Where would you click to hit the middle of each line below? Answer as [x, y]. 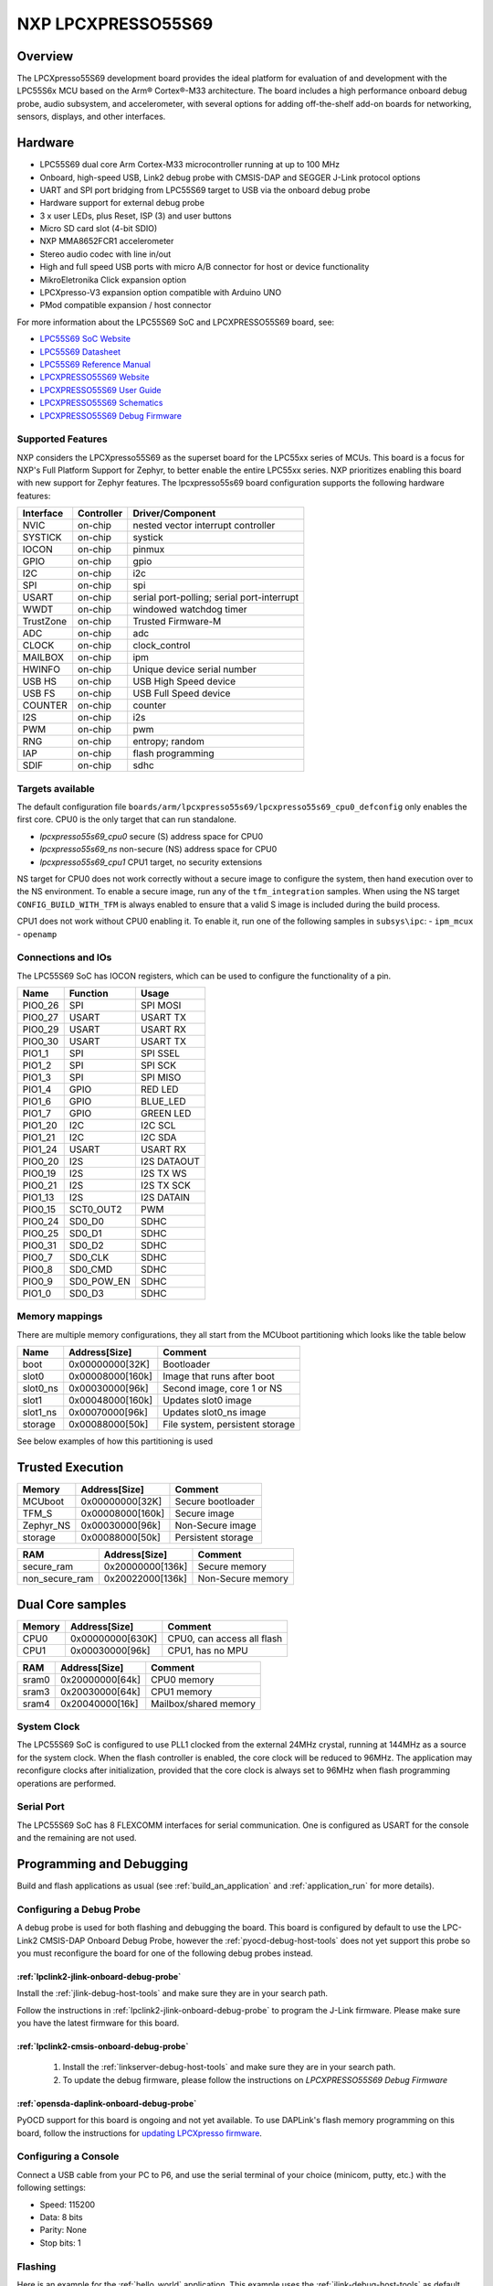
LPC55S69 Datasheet [80, 351]
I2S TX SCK [165, 1186]
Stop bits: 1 [60, 2243]
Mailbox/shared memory [203, 1704]
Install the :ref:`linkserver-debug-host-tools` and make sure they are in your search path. [229, 2067]
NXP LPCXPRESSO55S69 [115, 24]
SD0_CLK [89, 1257]
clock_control [162, 646]
